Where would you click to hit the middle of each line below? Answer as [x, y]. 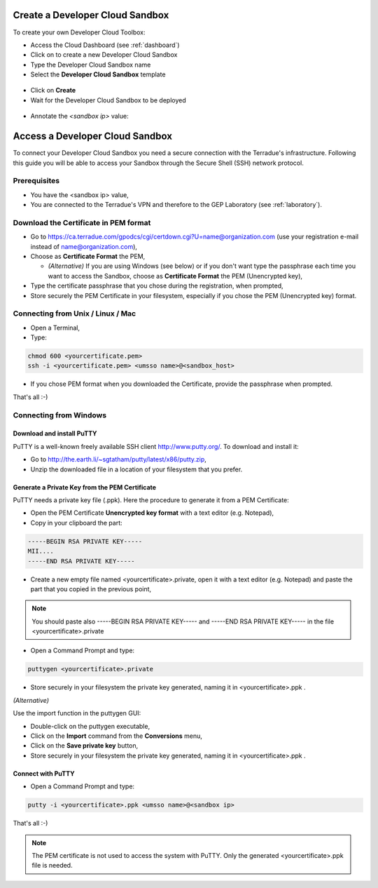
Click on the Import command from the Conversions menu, [117, 736]
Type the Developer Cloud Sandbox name [91, 65]
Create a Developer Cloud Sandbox [91, 15]
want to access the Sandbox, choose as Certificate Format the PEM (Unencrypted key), [175, 276]
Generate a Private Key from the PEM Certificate [85, 487]
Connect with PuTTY [44, 773]
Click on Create [53, 90]
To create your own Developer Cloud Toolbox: [79, 32]
